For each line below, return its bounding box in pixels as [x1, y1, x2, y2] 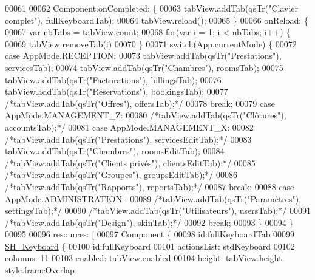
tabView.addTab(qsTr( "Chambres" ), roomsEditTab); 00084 [5, 145, 225, 157]
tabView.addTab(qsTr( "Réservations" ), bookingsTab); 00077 [5, 85, 228, 98]
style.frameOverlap [5, 264, 75, 276]
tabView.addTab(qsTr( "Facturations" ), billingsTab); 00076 [5, 73, 222, 86]
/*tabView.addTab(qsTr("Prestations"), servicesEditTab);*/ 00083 [5, 132, 252, 145]
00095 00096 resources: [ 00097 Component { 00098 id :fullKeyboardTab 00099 [5, 228, 295, 241]
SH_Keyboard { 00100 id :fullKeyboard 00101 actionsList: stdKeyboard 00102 [5, 239, 295, 252]
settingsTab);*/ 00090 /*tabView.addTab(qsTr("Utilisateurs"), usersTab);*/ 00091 [5, 204, 311, 217]
